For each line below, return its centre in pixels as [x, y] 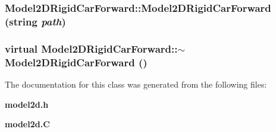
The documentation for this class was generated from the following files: [136, 84]
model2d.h [27, 104]
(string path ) [35, 21]
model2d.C [27, 124]
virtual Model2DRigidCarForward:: [91, 48]
